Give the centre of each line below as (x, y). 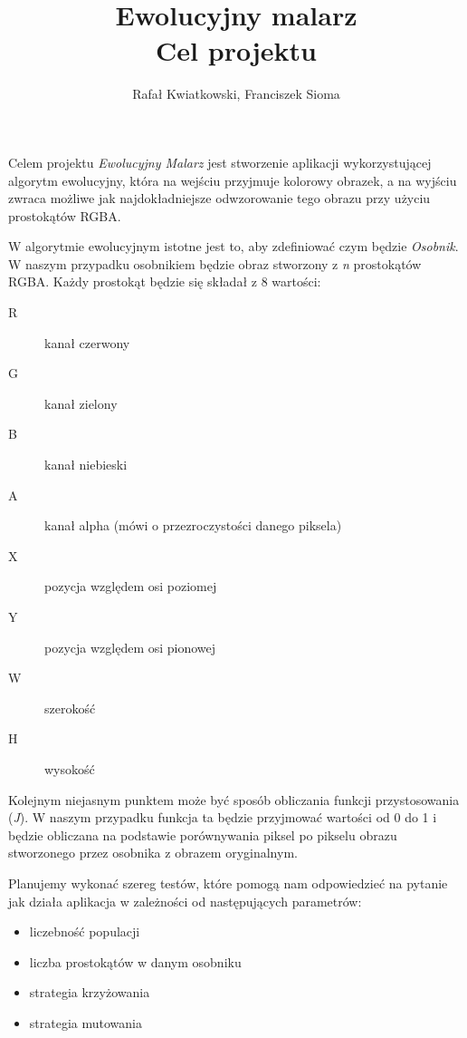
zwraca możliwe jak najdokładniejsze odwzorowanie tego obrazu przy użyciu (219, 198)
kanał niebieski (86, 465)
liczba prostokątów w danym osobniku (135, 961)
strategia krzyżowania (90, 992)
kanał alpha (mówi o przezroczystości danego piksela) (193, 525)
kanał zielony (81, 403)
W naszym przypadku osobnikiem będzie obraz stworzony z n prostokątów (215, 263)
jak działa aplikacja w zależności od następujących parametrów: (185, 901)
